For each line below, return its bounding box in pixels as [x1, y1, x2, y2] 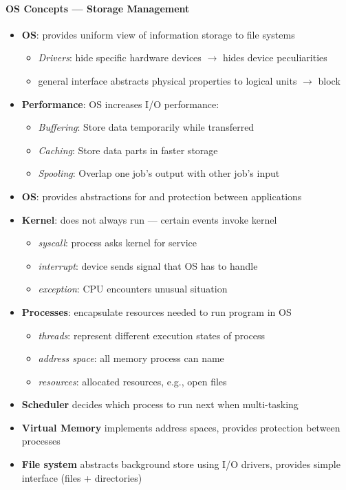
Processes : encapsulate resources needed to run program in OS [21, 304, 292, 319]
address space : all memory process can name [38, 351, 224, 365]
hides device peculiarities [222, 50, 327, 65]
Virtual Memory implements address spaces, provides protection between [21, 420, 340, 434]
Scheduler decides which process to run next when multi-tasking [21, 397, 299, 412]
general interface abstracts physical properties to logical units [38, 73, 297, 87]
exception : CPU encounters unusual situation [38, 281, 228, 296]
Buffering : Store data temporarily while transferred [38, 120, 255, 134]
